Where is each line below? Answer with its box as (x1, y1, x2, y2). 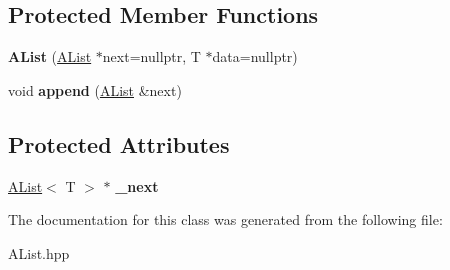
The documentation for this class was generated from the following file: (8, 209, 443, 230)
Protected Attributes (8, 128, 230, 159)
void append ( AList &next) (8, 79, 182, 100)
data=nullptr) (212, 46, 298, 67)
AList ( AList (8, 46, 92, 67)
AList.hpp (8, 242, 70, 263)
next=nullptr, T (102, 46, 201, 67)
